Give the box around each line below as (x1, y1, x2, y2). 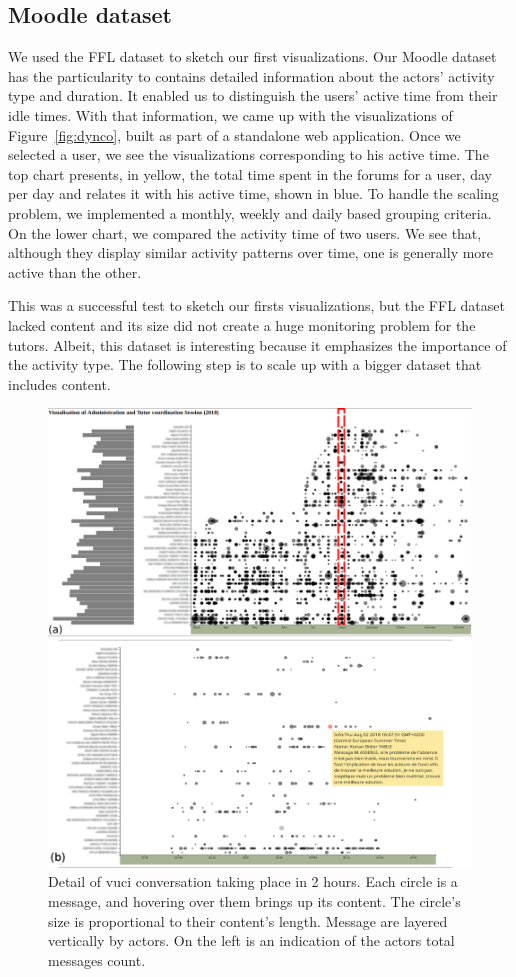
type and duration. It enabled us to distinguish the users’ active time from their (8, 85, 498, 106)
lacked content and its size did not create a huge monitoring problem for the (8, 314, 476, 335)
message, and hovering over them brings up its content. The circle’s (48, 890, 461, 911)
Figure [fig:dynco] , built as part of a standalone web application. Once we (8, 124, 461, 145)
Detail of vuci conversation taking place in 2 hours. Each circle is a (48, 871, 458, 892)
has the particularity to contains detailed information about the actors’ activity (8, 65, 495, 86)
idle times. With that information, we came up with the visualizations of (8, 104, 453, 125)
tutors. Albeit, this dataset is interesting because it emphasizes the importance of (8, 334, 507, 355)
